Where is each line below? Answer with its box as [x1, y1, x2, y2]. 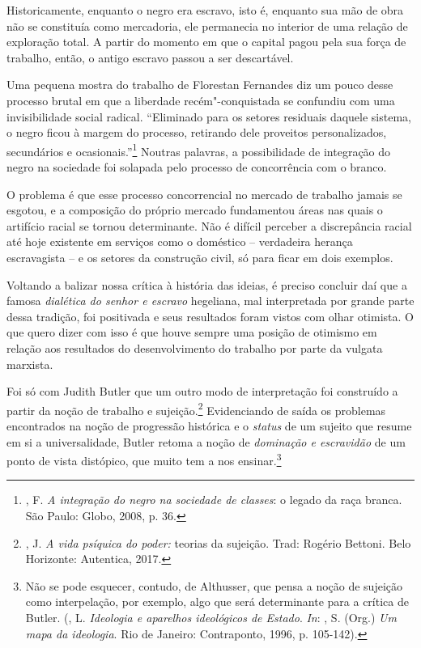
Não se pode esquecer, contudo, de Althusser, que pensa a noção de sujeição [25, 577, 403, 594]
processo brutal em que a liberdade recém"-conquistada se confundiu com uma [6, 91, 395, 108]
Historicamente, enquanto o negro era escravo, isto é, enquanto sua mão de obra [6, 2, 404, 18]
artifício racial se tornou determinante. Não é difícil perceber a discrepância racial [6, 217, 412, 234]
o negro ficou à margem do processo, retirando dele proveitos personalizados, [6, 124, 387, 141]
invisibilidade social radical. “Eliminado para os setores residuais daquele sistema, [6, 108, 411, 125]
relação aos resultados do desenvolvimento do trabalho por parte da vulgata [6, 339, 383, 356]
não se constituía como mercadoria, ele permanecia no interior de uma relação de [6, 17, 408, 34]
